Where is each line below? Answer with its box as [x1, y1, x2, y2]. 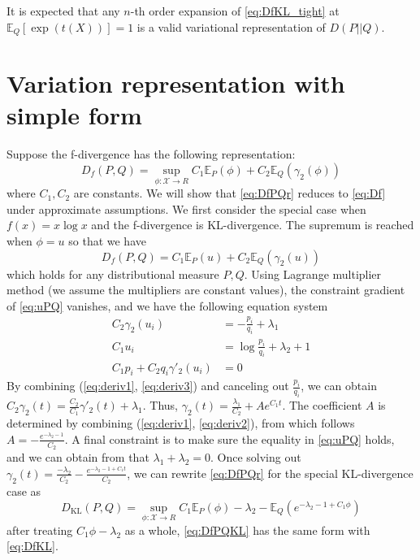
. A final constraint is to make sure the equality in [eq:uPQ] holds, [64, 430, 395, 447]
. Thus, [142, 397, 178, 414]
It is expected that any [6, 2, 120, 19]
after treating [6, 521, 73, 538]
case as [6, 483, 41, 500]
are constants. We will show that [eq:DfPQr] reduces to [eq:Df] [73, 184, 386, 202]
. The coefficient [282, 397, 362, 414]
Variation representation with [6, 67, 345, 100]
